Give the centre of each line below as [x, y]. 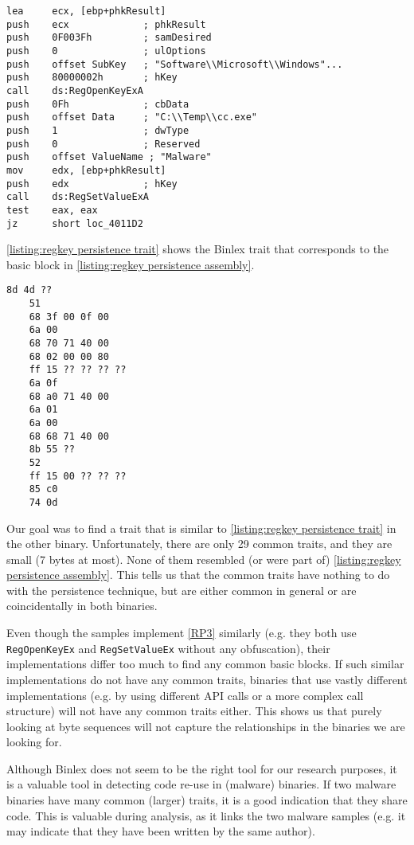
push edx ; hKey [92, 184]
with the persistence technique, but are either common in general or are [182, 590]
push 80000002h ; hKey [92, 78]
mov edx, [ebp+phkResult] [86, 170]
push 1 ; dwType [98, 130]
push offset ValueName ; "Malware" [109, 157]
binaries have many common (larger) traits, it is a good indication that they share [207, 800]
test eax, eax [52, 210]
